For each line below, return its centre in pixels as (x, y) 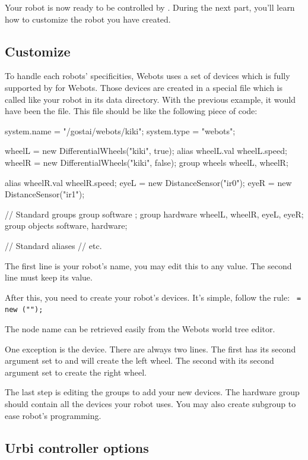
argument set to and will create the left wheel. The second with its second (139, 360)
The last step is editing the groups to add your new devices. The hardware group (152, 392)
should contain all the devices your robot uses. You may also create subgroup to (150, 403)
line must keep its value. (49, 277)
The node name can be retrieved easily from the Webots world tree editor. (140, 329)
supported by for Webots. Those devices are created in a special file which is (144, 87)
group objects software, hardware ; (66, 226)
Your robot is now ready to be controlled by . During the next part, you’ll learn (150, 7)
